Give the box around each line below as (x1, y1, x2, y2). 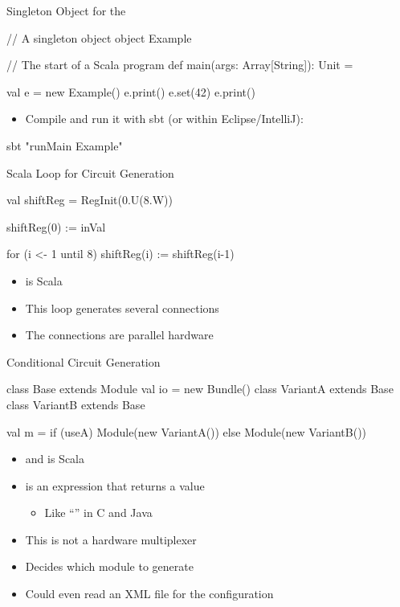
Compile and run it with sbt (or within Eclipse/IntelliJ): (25, 110, 304, 127)
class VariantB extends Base (6, 396, 145, 412)
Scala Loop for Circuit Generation (6, 164, 174, 181)
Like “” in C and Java (44, 504, 153, 521)
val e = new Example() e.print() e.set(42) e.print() (6, 83, 255, 100)
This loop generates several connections (25, 299, 219, 316)
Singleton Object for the (6, 2, 126, 18)
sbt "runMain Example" (6, 137, 123, 154)
